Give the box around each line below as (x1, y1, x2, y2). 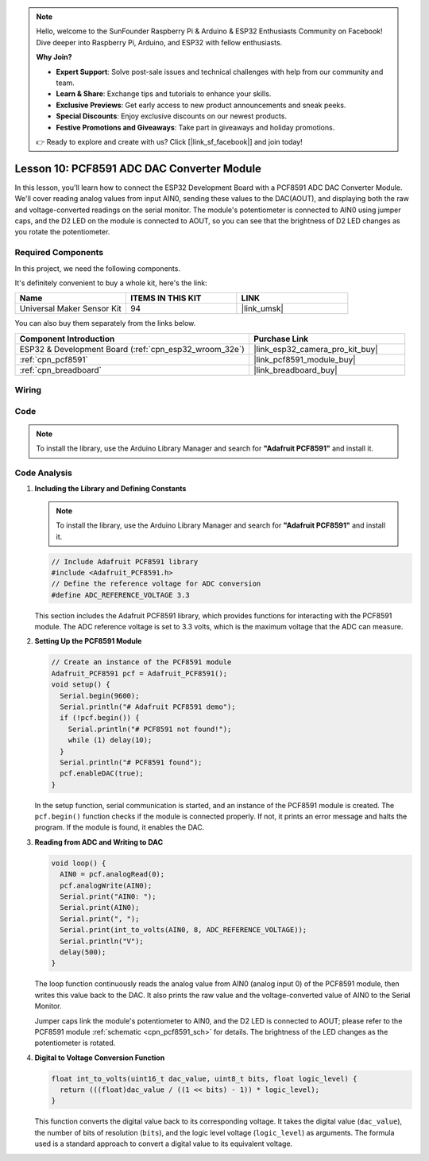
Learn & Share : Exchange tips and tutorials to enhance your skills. (56, 89, 272, 99)
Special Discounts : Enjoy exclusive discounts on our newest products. (56, 111, 288, 121)
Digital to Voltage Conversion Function (34, 1053, 165, 1062)
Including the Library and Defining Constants (34, 484, 187, 493)
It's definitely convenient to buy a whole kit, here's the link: (14, 278, 207, 288)
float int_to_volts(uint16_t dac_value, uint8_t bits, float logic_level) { (51, 1074, 357, 1083)
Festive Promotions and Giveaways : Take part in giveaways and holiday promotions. (56, 122, 335, 132)
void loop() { (51, 858, 106, 868)
